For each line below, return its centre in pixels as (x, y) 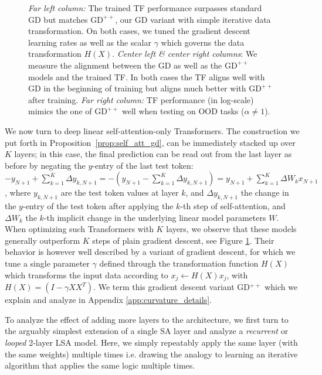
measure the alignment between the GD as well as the (125, 65)
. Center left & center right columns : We (185, 54)
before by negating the (45, 165)
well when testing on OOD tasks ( (183, 111)
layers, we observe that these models (231, 229)
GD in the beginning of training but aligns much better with (137, 88)
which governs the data (203, 42)
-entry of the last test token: (143, 165)
